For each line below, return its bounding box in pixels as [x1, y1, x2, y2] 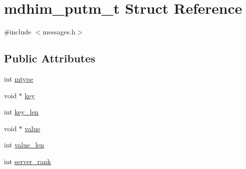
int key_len [4, 107, 39, 117]
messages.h [42, 27, 75, 37]
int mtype [4, 73, 34, 84]
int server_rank [4, 156, 51, 166]
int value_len [4, 140, 44, 150]
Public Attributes [4, 51, 96, 66]
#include [4, 27, 32, 37]
